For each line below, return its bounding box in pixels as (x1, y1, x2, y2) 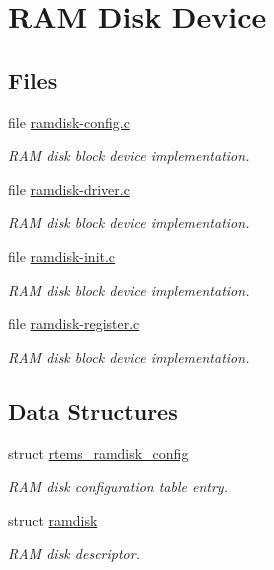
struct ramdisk (8, 509, 98, 530)
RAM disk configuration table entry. (8, 476, 228, 497)
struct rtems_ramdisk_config (8, 442, 189, 463)
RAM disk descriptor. (8, 543, 140, 564)
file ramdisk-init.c (8, 245, 116, 266)
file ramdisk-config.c (8, 111, 130, 132)
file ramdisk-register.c (8, 313, 140, 334)
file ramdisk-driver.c (8, 178, 130, 199)
